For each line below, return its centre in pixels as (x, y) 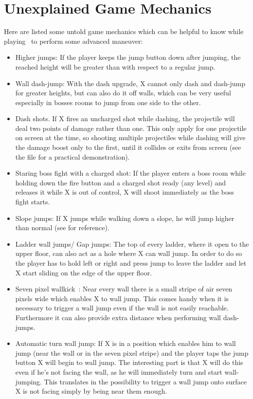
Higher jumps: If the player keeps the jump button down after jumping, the (128, 57)
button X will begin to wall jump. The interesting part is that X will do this (129, 362)
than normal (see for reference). (62, 227)
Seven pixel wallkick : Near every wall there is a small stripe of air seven (124, 289)
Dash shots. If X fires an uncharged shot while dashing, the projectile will (125, 118)
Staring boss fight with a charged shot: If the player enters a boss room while (130, 173)
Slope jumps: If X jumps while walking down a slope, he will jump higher (125, 218)
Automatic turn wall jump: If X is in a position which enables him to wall (126, 343)
